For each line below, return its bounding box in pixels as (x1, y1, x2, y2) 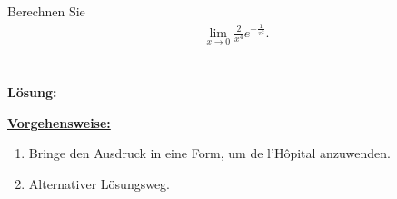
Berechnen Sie (7, 2, 85, 21)
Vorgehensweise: (7, 113, 111, 132)
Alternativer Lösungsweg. (28, 174, 171, 193)
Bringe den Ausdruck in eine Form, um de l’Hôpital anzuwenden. (28, 144, 391, 163)
